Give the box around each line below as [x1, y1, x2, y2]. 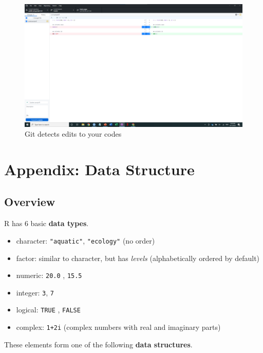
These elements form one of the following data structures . [4, 339, 193, 349]
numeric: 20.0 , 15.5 [16, 270, 82, 281]
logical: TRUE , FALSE [16, 304, 81, 315]
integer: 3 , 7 [16, 287, 54, 298]
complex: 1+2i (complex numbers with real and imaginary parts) [16, 322, 221, 332]
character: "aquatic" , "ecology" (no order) [16, 235, 155, 246]
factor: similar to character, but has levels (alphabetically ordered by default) [16, 252, 260, 263]
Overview [4, 194, 55, 210]
